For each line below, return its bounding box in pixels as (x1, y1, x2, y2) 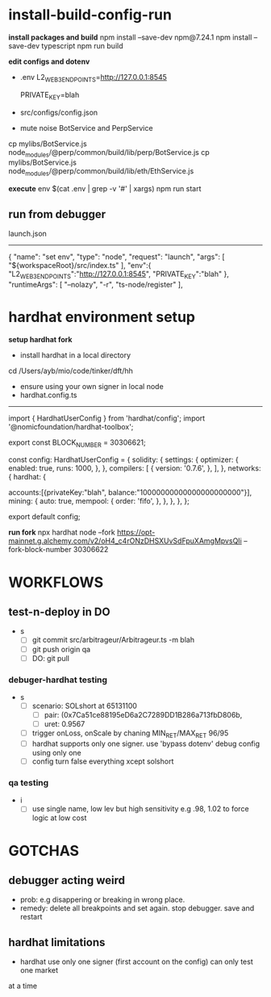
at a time (8, 981, 38, 991)
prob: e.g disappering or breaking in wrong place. (19, 894, 186, 905)
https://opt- (116, 527, 156, 538)
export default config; (8, 512, 81, 522)
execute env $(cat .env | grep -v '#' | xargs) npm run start (8, 184, 202, 194)
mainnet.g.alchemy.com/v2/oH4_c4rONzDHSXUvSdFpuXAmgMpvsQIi (8, 536, 242, 546)
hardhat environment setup (8, 308, 196, 326)
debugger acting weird (8, 873, 125, 887)
